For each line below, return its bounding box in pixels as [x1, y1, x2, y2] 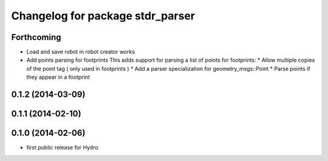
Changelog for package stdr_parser [11, 9, 196, 22]
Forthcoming [11, 32, 61, 42]
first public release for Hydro [26, 144, 98, 151]
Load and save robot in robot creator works [26, 48, 135, 56]
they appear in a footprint [26, 73, 91, 81]
